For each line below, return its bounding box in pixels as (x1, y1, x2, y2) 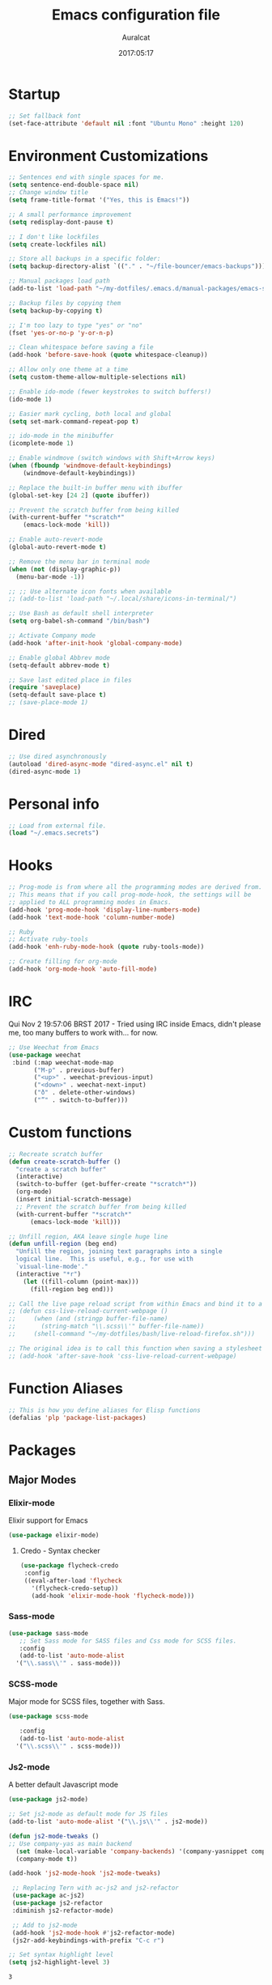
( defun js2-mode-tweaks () (8, 1832, 100, 1840)
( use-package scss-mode (8, 1712, 89, 1721)
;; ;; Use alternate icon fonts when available (8, 587, 172, 596)
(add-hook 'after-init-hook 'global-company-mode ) (8, 639, 183, 647)
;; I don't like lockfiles (8, 232, 100, 240)
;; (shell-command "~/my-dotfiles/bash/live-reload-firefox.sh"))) (8, 1330, 255, 1338)
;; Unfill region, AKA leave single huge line (8, 1232, 168, 1240)
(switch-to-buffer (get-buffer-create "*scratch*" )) (15, 1180, 198, 1188)
